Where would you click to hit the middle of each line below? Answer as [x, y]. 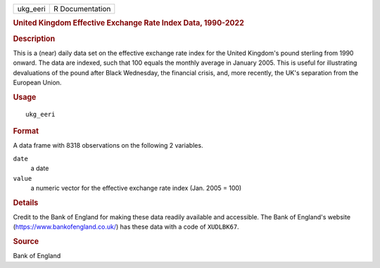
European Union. [37, 83]
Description [34, 39]
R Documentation [82, 9]
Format [26, 132]
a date [40, 168]
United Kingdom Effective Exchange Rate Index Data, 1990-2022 [128, 23]
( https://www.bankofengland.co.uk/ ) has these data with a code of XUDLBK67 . [126, 227]
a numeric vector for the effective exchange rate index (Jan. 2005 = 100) [136, 188]
